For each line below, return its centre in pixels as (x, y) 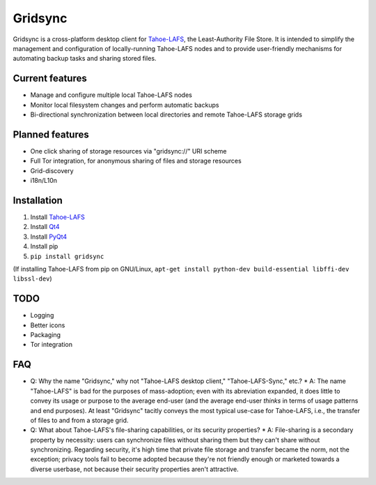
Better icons (48, 325)
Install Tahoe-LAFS (57, 217)
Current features (50, 79)
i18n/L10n (44, 181)
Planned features (51, 134)
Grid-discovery (52, 170)
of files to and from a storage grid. (79, 420)
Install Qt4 (45, 227)
